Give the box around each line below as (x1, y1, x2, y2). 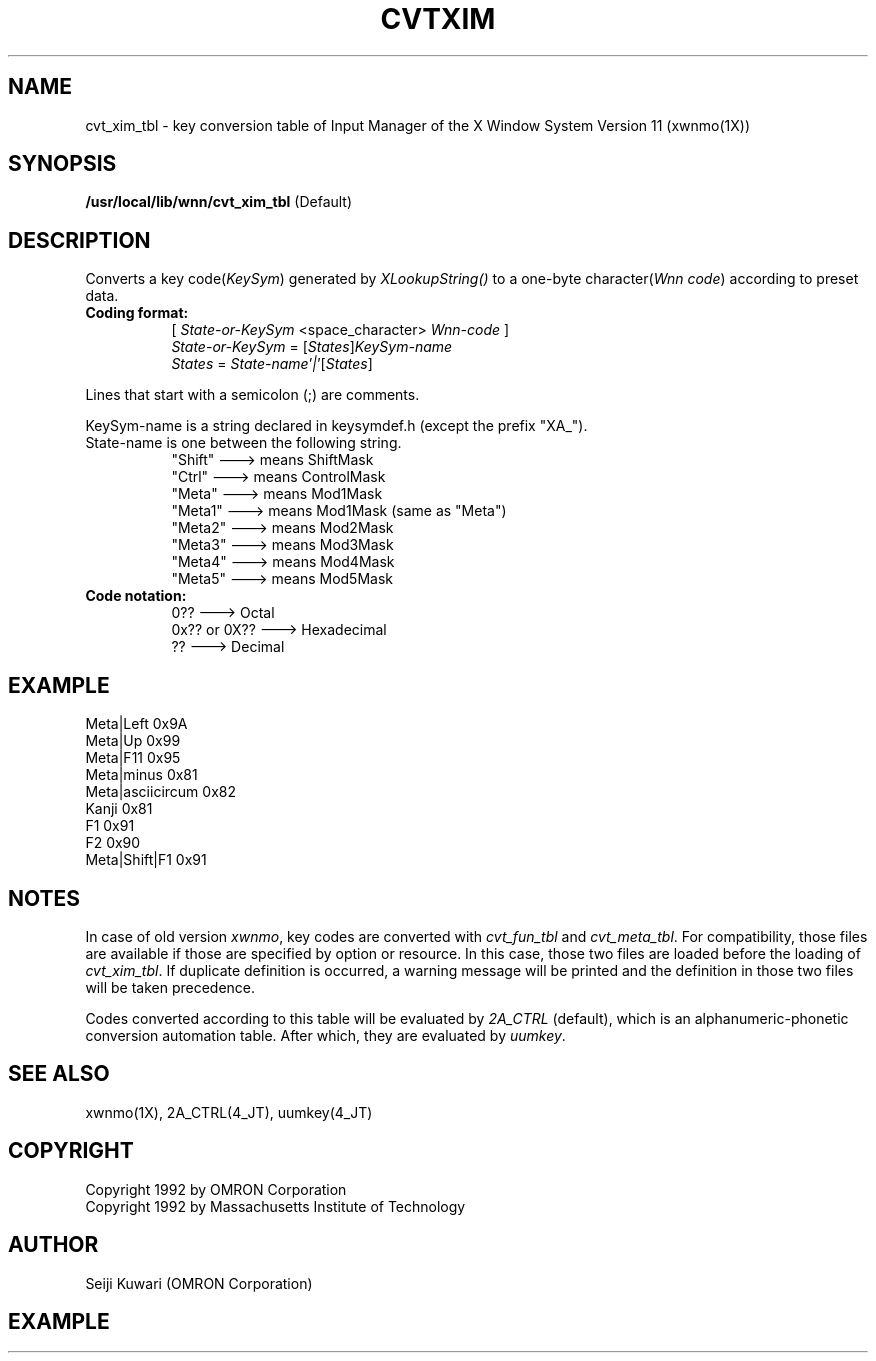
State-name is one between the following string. (85, 434, 402, 452)
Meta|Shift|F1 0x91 (85, 851, 207, 869)
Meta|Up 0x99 (85, 732, 181, 750)
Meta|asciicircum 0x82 (85, 783, 236, 801)
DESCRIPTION (8, 227, 151, 253)
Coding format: (85, 304, 189, 322)
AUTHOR (8, 1232, 99, 1258)
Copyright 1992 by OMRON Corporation (85, 1180, 347, 1198)
